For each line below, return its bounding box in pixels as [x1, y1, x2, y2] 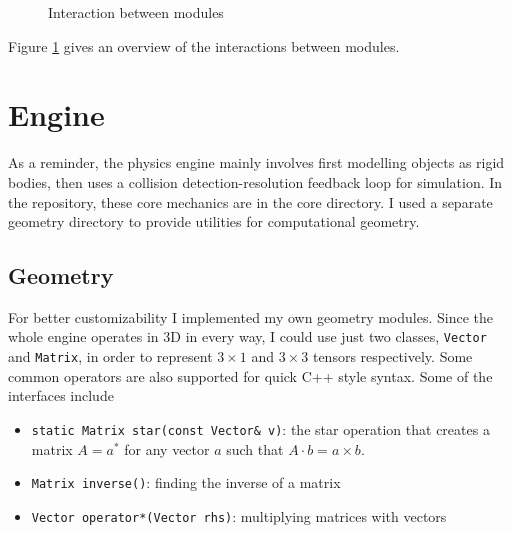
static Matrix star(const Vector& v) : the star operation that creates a [31, 418, 490, 439]
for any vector [124, 438, 210, 459]
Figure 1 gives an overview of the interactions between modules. [8, 35, 400, 56]
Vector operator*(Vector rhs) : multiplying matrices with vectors [31, 505, 447, 526]
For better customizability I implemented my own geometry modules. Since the [8, 306, 493, 327]
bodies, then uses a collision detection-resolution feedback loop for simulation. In [8, 171, 503, 192]
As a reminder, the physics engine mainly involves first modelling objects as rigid [8, 152, 505, 173]
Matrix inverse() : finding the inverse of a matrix [31, 472, 341, 493]
